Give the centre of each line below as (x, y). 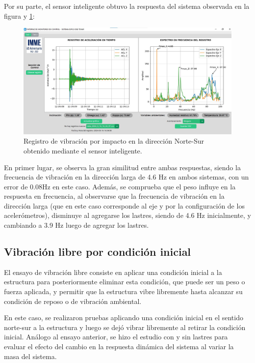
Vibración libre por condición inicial (98, 252)
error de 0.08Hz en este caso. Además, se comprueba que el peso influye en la (120, 186)
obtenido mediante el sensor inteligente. (83, 150)
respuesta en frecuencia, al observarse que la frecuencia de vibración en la (114, 196)
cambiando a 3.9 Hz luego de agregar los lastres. (76, 225)
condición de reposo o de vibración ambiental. (73, 301)
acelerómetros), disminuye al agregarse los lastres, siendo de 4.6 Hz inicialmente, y (127, 215)
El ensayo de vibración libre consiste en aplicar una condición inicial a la (113, 272)
